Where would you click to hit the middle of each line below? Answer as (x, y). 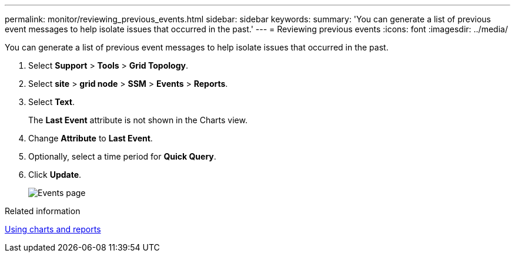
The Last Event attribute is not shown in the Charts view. (138, 120)
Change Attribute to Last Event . (91, 138)
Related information (43, 211)
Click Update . (55, 175)
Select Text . (52, 102)
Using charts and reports (53, 229)
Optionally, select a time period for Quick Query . (122, 156)
